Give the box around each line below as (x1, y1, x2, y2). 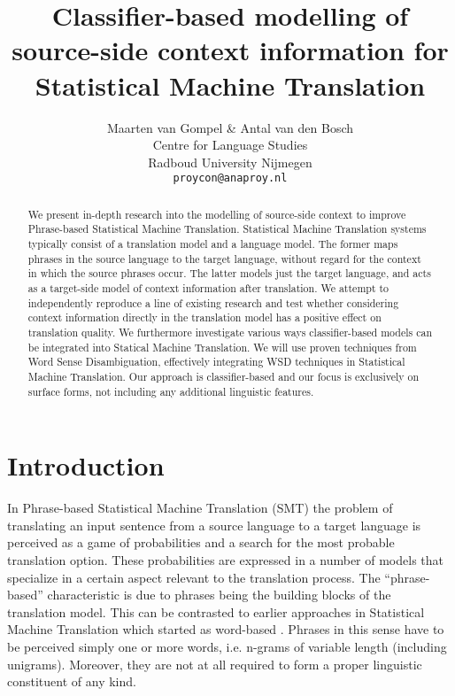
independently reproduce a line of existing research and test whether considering (27, 295, 399, 310)
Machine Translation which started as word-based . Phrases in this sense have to (7, 620, 444, 638)
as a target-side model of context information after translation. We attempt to (27, 281, 389, 296)
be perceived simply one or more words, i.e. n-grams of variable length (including (7, 637, 447, 655)
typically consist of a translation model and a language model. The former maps (27, 236, 398, 251)
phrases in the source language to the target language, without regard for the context (27, 251, 421, 266)
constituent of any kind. (7, 672, 136, 691)
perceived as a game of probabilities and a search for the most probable (7, 533, 395, 552)
